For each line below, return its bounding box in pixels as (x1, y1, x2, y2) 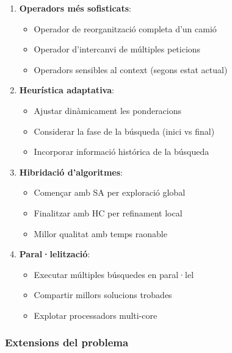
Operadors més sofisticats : (19, 2, 131, 14)
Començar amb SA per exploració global (34, 186, 186, 199)
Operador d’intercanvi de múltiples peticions (34, 43, 201, 55)
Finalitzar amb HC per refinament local (34, 206, 183, 219)
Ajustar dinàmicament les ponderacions (34, 104, 182, 116)
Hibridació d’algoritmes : (19, 165, 123, 178)
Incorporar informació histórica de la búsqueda (34, 145, 209, 158)
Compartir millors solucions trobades (34, 288, 172, 301)
